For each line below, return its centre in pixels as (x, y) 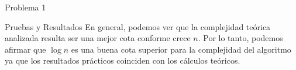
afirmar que (25, 49)
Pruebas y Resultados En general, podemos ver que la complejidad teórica (138, 26)
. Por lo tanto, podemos (240, 38)
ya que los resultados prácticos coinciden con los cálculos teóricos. (123, 60)
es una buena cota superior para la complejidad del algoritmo (181, 49)
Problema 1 (25, 7)
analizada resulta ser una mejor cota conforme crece (98, 38)
